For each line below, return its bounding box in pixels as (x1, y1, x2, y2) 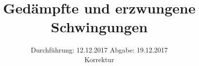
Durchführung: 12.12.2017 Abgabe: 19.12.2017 (31, 45, 168, 55)
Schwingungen (51, 17, 148, 37)
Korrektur (84, 54, 114, 64)
